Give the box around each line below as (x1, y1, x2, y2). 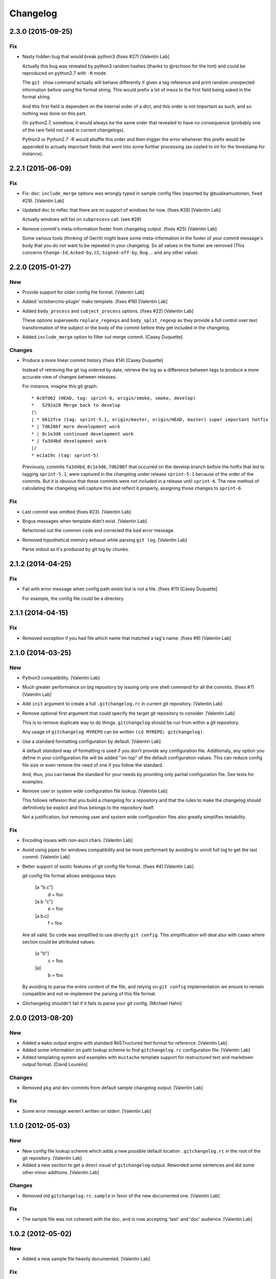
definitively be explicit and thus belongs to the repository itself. (22, 804, 155, 810)
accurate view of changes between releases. (22, 373, 117, 380)
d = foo (48, 891, 63, 897)
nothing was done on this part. (22, 111, 87, 117)
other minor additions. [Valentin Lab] (22, 1169, 99, 1175)
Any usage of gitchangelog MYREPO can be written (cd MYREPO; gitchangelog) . (22, 729, 204, 735)
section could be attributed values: (22, 939, 96, 945)
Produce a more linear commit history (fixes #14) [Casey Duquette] (22, 357, 164, 363)
